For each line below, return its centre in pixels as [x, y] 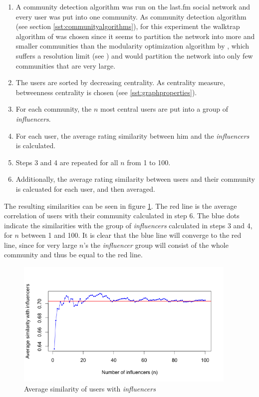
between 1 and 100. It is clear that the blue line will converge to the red [131, 235]
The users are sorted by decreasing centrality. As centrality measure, [120, 82]
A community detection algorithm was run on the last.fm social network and [133, 7]
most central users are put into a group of [164, 109]
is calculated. [36, 145]
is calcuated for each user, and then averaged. [85, 188]
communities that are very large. [66, 65]
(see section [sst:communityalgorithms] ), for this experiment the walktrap [128, 26]
